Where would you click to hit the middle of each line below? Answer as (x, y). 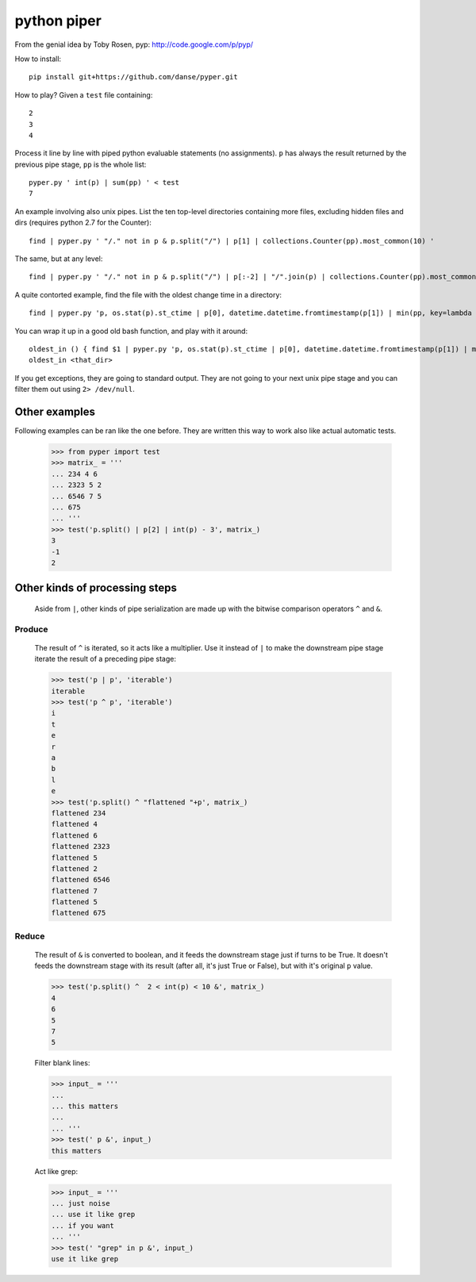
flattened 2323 (81, 846)
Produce (31, 629)
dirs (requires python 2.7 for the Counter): (83, 223)
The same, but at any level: (59, 259)
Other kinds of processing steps (96, 588)
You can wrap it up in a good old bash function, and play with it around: (131, 331)
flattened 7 (75, 891)
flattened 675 (79, 913)
